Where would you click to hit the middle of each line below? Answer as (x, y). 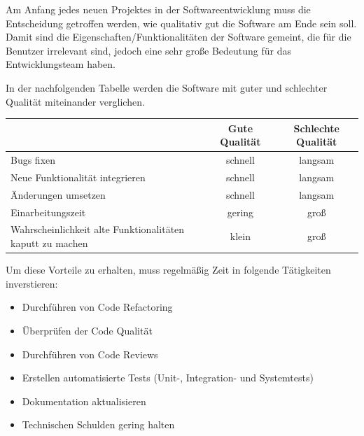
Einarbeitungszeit (48, 212)
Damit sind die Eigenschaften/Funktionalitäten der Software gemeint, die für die (178, 37)
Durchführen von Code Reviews (90, 354)
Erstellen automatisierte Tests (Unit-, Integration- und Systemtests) (168, 378)
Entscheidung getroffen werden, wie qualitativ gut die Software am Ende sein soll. (181, 23)
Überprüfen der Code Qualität (87, 330)
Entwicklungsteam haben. (61, 64)
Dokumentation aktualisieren (84, 401)
